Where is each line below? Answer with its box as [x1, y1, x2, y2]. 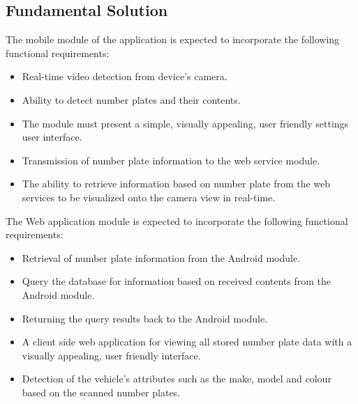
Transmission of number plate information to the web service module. [22, 153, 320, 167]
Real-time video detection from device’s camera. [22, 69, 228, 84]
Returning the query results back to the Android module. [22, 311, 268, 325]
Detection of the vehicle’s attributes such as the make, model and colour [22, 371, 331, 386]
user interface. [22, 130, 82, 144]
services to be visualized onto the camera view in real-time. [22, 189, 276, 204]
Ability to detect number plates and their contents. [22, 92, 241, 107]
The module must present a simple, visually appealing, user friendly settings [22, 116, 349, 130]
